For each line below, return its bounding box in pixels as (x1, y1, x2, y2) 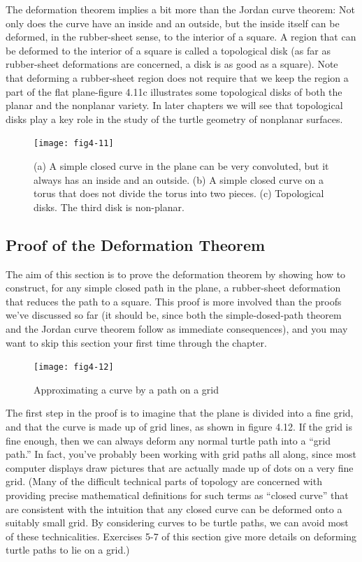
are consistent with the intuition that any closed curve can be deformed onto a (6, 501, 342, 516)
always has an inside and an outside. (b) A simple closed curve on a (34, 172, 324, 187)
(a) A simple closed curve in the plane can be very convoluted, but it (34, 159, 329, 173)
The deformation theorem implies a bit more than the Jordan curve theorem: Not (6, 2, 355, 16)
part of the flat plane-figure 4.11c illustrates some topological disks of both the (6, 84, 342, 99)
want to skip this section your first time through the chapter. (6, 335, 267, 350)
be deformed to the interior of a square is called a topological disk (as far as (6, 43, 331, 57)
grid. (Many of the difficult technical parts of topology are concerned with (6, 474, 322, 489)
